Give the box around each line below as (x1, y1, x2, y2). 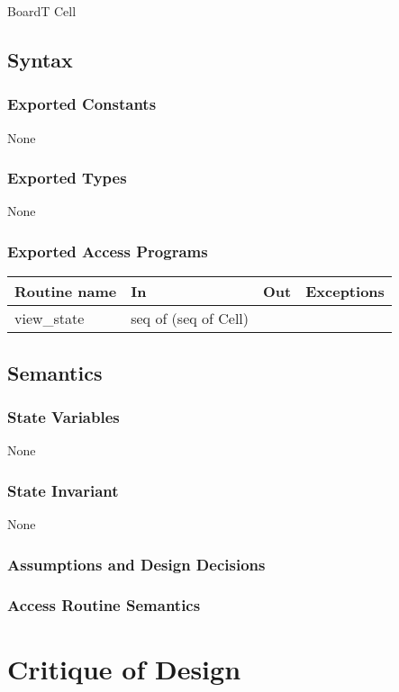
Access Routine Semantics (7, 594, 201, 616)
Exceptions (305, 281, 385, 302)
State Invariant (7, 479, 119, 501)
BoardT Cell (7, 2, 77, 20)
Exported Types (7, 166, 127, 189)
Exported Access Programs (7, 239, 208, 262)
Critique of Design (7, 650, 241, 687)
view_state (14, 308, 85, 329)
